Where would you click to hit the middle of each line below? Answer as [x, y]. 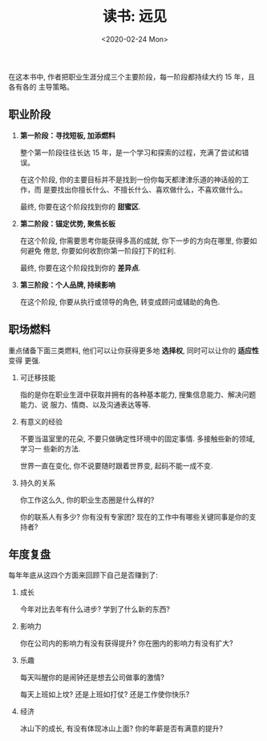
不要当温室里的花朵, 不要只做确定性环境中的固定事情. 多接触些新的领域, [137, 439]
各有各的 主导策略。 [41, 87]
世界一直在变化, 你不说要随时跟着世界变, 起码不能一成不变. [116, 465]
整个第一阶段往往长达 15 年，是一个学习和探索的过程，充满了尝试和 [131, 152]
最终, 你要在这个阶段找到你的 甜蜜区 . [80, 206]
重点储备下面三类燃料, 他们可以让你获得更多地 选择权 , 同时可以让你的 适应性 [133, 350]
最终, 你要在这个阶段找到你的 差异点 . [80, 267]
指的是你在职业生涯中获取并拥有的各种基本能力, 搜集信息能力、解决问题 [138, 395]
